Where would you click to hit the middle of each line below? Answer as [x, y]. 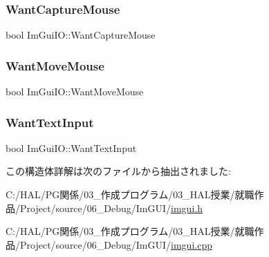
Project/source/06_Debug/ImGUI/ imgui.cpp [116, 244]
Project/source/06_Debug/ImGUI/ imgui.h [111, 208]
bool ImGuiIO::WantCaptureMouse [81, 35]
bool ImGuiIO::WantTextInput [71, 147]
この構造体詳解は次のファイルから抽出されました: [118, 171]
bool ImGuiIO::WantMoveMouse [75, 92]
